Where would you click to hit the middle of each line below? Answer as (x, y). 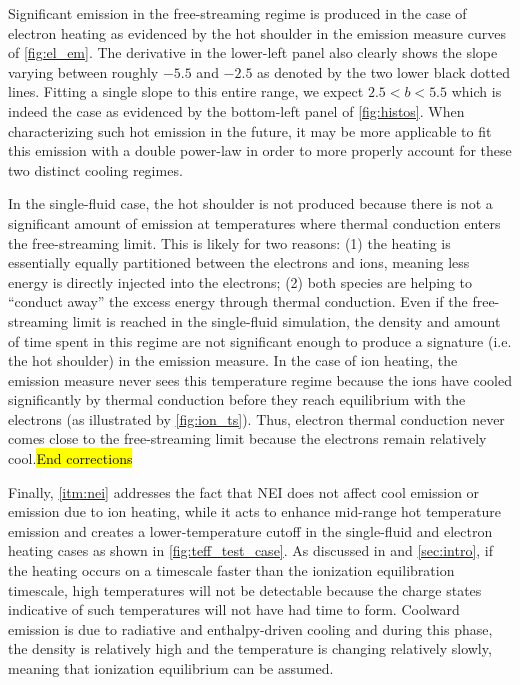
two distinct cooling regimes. (95, 169)
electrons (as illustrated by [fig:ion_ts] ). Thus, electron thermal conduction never (256, 418)
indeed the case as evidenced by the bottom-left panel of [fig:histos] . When (236, 110)
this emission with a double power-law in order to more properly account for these (260, 150)
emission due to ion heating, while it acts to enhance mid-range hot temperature (255, 511)
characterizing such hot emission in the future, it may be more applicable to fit (250, 130)
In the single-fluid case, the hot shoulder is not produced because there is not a (250, 203)
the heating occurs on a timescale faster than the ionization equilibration (231, 570)
